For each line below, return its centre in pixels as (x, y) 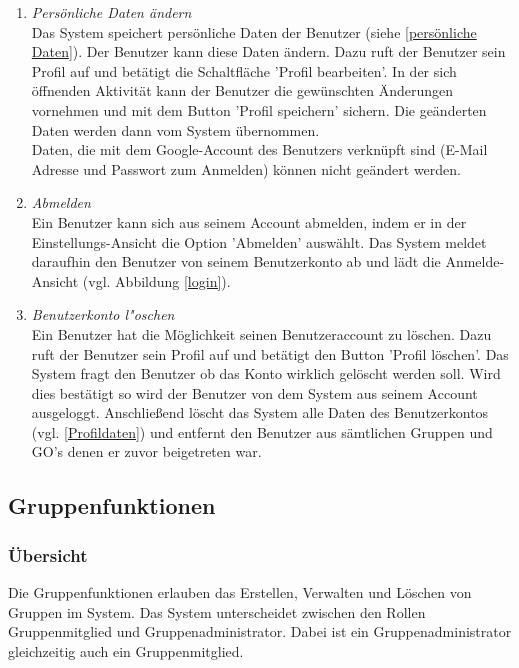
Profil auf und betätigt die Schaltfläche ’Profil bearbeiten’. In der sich (244, 70)
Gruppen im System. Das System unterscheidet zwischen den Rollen (217, 611)
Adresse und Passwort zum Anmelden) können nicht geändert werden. (246, 168)
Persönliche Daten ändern (111, 12)
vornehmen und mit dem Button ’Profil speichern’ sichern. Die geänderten (259, 109)
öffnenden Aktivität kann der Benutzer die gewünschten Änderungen (242, 90)
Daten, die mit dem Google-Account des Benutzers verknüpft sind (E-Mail (259, 149)
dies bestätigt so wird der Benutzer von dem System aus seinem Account (254, 392)
